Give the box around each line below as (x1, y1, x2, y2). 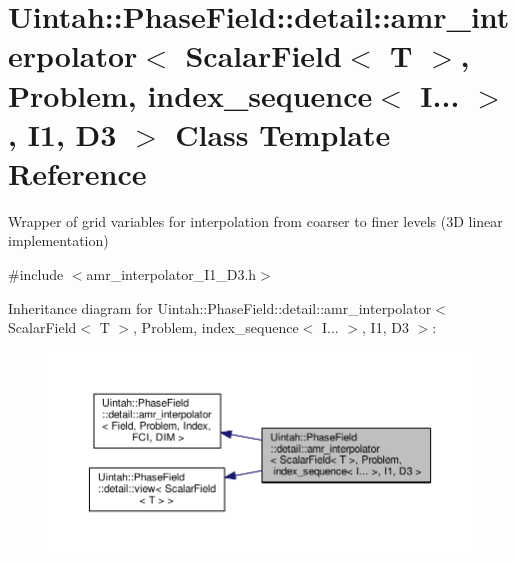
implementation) (8, 230, 109, 251)
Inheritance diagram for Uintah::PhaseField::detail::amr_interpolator (8, 297, 432, 318)
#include (8, 264, 64, 285)
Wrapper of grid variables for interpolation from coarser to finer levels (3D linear (8, 210, 503, 231)
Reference (8, 152, 147, 193)
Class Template (175, 113, 391, 154)
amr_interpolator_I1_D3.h (86, 264, 257, 285)
